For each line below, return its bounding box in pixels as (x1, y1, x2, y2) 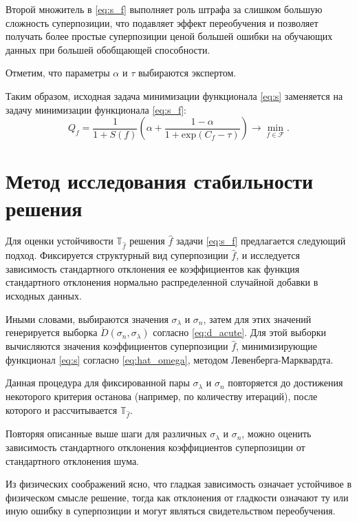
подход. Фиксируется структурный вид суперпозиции (6, 248, 228, 262)
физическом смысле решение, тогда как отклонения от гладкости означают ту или (6, 490, 349, 504)
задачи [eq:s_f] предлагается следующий (175, 233, 346, 248)
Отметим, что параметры (6, 65, 110, 80)
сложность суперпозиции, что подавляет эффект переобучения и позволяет (6, 15, 318, 30)
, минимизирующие (236, 339, 318, 353)
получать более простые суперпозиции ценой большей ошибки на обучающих (6, 29, 333, 43)
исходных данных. (6, 289, 82, 302)
